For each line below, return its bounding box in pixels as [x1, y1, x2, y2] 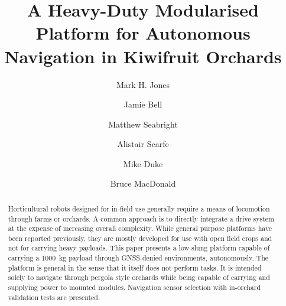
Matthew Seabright [108, 118, 178, 130]
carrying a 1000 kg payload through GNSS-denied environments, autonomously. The [8, 253, 269, 263]
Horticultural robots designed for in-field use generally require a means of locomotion [8, 203, 270, 213]
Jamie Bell [123, 98, 162, 110]
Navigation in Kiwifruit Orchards [4, 44, 282, 68]
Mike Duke [123, 157, 163, 170]
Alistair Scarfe [117, 138, 169, 150]
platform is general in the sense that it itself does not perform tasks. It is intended [8, 262, 262, 272]
